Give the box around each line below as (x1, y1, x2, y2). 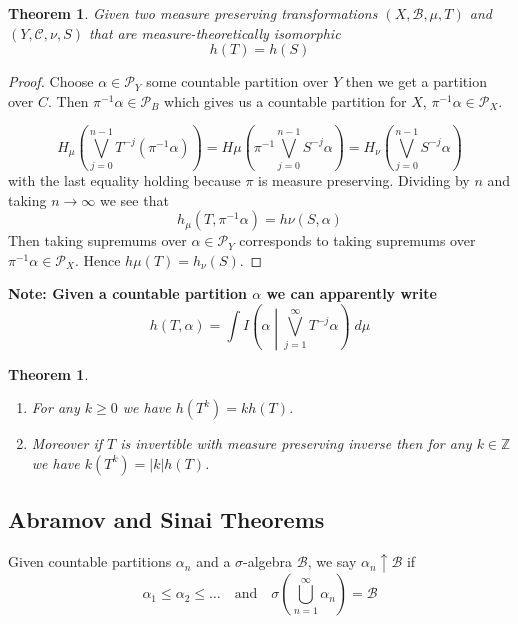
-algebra (243, 551, 293, 572)
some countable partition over (146, 71, 329, 92)
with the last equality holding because (8, 170, 241, 191)
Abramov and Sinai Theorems (8, 504, 325, 535)
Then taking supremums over (8, 230, 187, 251)
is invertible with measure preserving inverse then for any (120, 433, 472, 454)
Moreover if (31, 433, 102, 454)
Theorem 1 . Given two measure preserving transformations (8, 3, 378, 23)
